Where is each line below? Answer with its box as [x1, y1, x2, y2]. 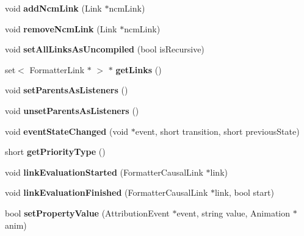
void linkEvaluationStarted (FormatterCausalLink [5, 165, 203, 178]
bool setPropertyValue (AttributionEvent [5, 206, 170, 219]
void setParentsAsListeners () [5, 84, 128, 96]
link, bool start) [214, 186, 274, 199]
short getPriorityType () [5, 145, 106, 158]
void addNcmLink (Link [5, 2, 102, 14]
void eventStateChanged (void [5, 124, 129, 137]
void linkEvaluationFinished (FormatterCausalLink [5, 186, 208, 199]
